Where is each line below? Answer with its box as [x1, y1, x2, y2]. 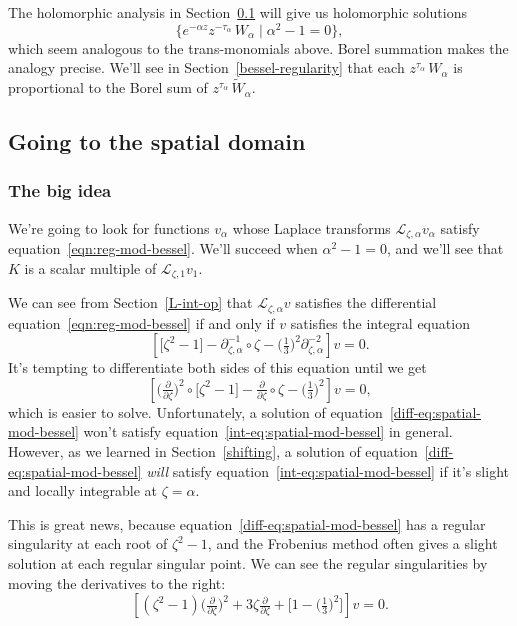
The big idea [8, 178, 112, 203]
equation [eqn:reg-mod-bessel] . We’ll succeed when [8, 238, 318, 259]
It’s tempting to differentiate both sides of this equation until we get [8, 357, 427, 378]
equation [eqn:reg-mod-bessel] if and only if [8, 312, 275, 333]
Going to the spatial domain [8, 126, 306, 157]
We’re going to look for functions [8, 217, 210, 238]
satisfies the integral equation [290, 312, 470, 333]
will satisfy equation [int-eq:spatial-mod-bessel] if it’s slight [146, 460, 509, 481]
